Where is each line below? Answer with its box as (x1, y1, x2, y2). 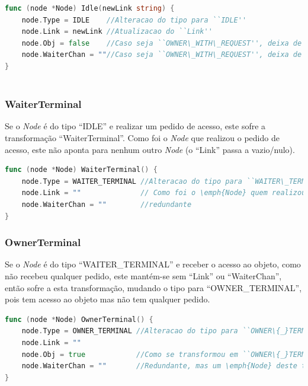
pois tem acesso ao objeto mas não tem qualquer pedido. (5, 293, 210, 305)
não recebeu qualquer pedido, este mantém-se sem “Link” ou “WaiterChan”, (5, 269, 282, 282)
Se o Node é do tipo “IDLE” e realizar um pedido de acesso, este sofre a (5, 120, 266, 132)
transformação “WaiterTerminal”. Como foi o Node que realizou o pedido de (5, 131, 280, 143)
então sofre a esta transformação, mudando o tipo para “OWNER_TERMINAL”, (5, 281, 302, 294)
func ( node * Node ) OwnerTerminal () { (5, 315, 153, 324)
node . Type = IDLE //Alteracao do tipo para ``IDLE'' (21, 15, 247, 24)
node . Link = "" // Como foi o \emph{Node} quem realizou (21, 189, 306, 197)
